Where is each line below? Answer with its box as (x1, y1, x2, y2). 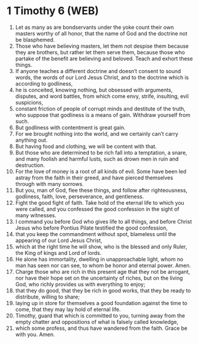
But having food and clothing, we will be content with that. (15, 143, 157, 150)
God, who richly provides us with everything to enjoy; (15, 280, 145, 287)
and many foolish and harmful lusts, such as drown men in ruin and (15, 155, 179, 162)
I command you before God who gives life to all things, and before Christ (15, 218, 193, 225)
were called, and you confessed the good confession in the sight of (15, 205, 180, 212)
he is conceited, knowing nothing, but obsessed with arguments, (15, 86, 173, 93)
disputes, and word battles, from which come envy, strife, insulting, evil (15, 93, 189, 100)
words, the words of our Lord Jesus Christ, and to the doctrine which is (15, 74, 189, 81)
